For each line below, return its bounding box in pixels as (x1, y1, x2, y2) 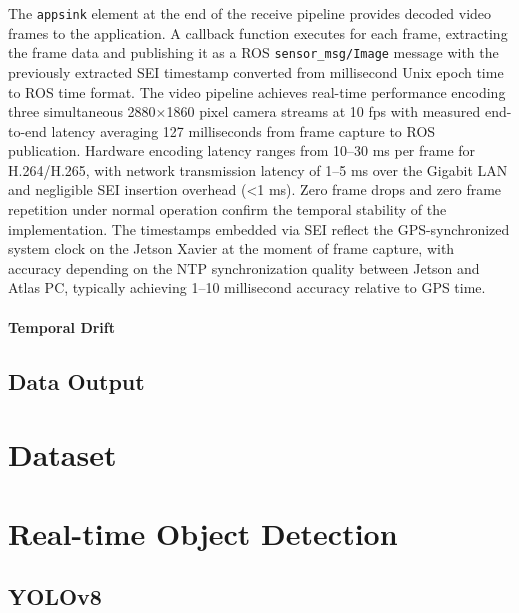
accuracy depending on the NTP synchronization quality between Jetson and (8, 257, 480, 278)
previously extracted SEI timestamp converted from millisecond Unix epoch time (8, 61, 504, 82)
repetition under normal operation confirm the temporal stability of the (8, 199, 447, 220)
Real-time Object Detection (8, 512, 398, 553)
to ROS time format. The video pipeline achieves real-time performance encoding (8, 81, 506, 102)
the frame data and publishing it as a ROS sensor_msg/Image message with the (8, 42, 499, 63)
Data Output (8, 365, 145, 396)
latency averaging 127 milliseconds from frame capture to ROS (51, 120, 436, 141)
